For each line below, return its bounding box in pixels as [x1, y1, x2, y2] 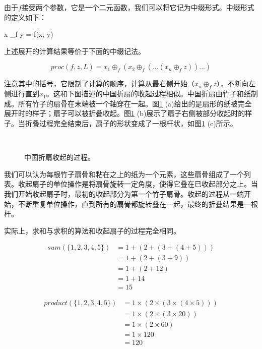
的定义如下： [4, 12, 46, 22]
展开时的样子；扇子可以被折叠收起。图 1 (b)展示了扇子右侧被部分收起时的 [4, 108, 245, 119]
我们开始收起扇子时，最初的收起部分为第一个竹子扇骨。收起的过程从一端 [4, 188, 244, 199]
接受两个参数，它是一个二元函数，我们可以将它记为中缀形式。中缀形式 [21, 2, 254, 12]
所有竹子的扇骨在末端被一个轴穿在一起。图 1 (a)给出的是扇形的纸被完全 [18, 98, 252, 108]
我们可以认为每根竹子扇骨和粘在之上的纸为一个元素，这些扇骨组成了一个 [4, 168, 244, 179]
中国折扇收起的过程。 [24, 152, 95, 162]
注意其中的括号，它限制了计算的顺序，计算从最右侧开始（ [4, 78, 194, 89]
